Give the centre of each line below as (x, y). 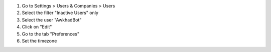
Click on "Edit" (37, 27)
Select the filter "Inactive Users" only (60, 13)
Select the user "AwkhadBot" (52, 19)
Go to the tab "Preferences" (51, 34)
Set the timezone (39, 40)
